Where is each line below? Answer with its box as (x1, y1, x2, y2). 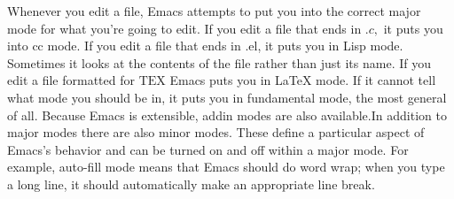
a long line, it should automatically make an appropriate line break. (7, 174, 375, 193)
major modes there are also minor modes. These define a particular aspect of (7, 123, 425, 142)
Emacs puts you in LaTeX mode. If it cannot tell (169, 71, 436, 89)
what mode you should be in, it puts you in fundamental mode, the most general (7, 88, 447, 106)
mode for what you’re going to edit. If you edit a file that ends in (7, 19, 362, 37)
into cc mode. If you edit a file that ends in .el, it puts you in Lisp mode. (7, 36, 403, 55)
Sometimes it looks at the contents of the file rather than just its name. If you (7, 53, 431, 72)
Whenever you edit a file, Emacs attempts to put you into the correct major (7, 2, 421, 19)
